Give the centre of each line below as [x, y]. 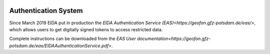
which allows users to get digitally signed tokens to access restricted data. [86, 29]
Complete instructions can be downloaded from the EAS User [72, 39]
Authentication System [46, 11]
